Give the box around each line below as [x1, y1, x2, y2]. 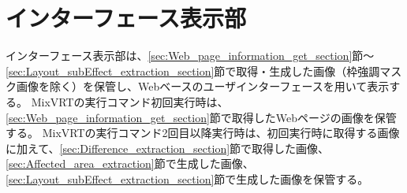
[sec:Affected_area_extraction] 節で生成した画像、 [6, 155, 254, 172]
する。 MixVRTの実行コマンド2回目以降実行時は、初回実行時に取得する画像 [6, 124, 400, 141]
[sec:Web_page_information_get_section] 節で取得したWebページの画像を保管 [6, 109, 397, 125]
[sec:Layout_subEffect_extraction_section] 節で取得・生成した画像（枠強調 [6, 62, 380, 79]
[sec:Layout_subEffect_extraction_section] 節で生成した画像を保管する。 [6, 170, 369, 187]
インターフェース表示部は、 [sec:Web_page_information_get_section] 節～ [6, 47, 375, 64]
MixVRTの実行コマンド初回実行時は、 [31, 93, 229, 109]
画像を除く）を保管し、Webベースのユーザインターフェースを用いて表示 [16, 78, 390, 95]
